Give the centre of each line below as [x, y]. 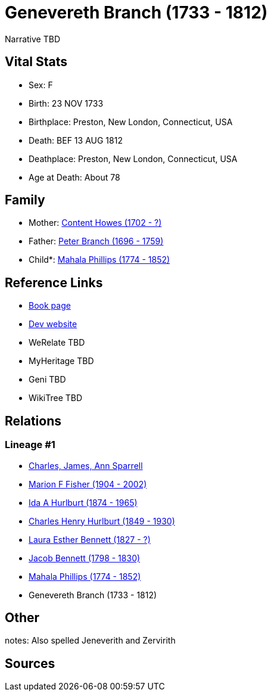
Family [25, 200]
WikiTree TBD [56, 398]
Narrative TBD [32, 39]
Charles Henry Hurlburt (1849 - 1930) [102, 521]
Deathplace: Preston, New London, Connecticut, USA [133, 159]
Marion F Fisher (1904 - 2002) [88, 484]
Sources [30, 663]
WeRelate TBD [57, 343]
